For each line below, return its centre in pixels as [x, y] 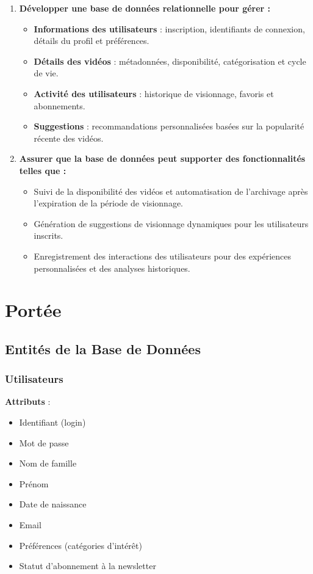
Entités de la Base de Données [103, 348]
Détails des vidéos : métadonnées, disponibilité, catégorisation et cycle [170, 61]
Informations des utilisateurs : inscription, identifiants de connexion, [169, 28]
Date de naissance [53, 504]
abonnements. [59, 105]
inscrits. [49, 235]
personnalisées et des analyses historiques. [112, 268]
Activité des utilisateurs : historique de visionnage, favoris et [154, 93]
